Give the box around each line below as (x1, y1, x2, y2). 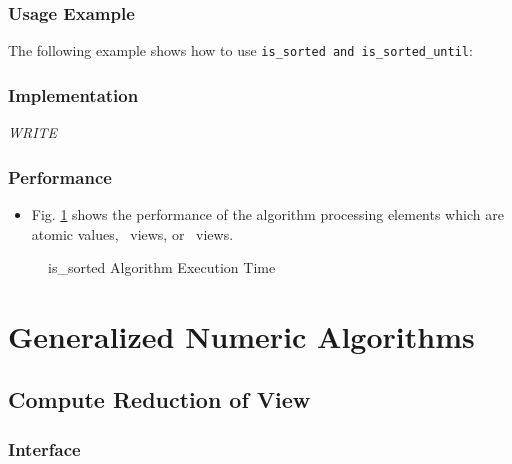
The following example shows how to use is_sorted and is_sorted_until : (8, 40, 473, 61)
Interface (8, 436, 81, 461)
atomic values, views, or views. (31, 223, 234, 244)
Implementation (8, 82, 139, 107)
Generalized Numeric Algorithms (8, 315, 475, 356)
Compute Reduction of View (8, 384, 311, 415)
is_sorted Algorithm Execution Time (48, 257, 276, 278)
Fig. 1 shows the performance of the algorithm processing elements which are (31, 203, 504, 224)
